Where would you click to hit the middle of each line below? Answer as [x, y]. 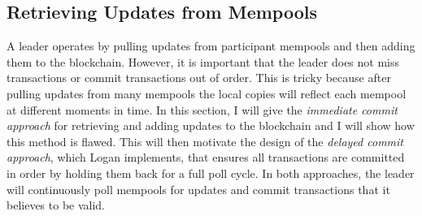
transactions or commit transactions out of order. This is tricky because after [199, 78]
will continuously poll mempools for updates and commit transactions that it [198, 189]
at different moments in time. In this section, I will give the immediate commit [202, 109]
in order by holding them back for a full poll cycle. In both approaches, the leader [211, 173]
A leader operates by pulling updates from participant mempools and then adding [211, 46]
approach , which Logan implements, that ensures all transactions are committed [206, 157]
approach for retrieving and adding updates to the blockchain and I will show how [211, 125]
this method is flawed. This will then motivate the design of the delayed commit [205, 141]
